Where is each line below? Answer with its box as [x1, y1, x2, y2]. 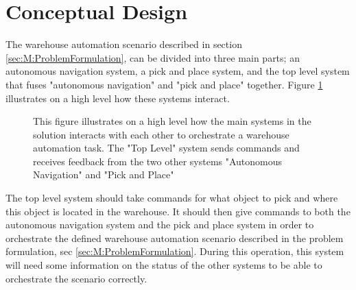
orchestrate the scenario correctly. [5, 271, 147, 285]
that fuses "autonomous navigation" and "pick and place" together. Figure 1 [5, 77, 323, 91]
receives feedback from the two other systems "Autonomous [33, 154, 283, 168]
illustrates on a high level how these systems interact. [5, 90, 230, 105]
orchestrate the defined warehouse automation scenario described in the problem [5, 230, 344, 245]
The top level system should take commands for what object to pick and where [5, 191, 338, 205]
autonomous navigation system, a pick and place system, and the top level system [5, 64, 350, 78]
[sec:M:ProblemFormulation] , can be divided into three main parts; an [5, 50, 300, 64]
